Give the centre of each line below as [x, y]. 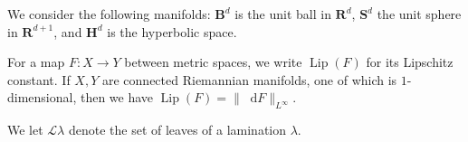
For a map [36, 62]
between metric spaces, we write [213, 62]
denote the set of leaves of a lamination [177, 130]
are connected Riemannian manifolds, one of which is [249, 79]
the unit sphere [419, 14]
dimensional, [42, 97]
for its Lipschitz [410, 62]
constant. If [39, 79]
